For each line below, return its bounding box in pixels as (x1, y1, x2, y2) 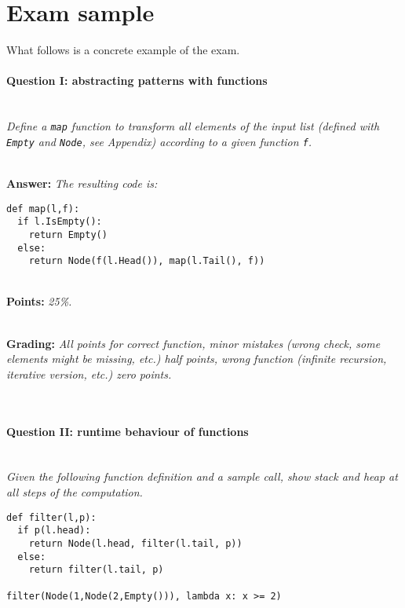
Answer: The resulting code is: (6, 175, 158, 192)
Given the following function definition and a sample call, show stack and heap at (6, 468, 398, 485)
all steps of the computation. (6, 484, 143, 500)
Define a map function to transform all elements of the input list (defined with (6, 118, 380, 134)
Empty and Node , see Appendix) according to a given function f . (6, 133, 312, 149)
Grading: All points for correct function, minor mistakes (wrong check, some (6, 335, 381, 351)
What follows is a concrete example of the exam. (6, 42, 240, 58)
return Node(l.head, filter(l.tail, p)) (28, 537, 243, 549)
